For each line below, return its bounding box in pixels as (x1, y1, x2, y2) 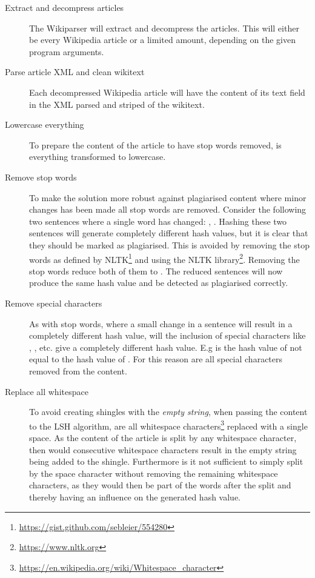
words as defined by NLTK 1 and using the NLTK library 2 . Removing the (29, 251, 300, 265)
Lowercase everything (5, 118, 84, 131)
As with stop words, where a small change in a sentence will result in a (29, 317, 293, 330)
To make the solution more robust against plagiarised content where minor (29, 191, 307, 204)
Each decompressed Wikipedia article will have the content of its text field (29, 85, 305, 98)
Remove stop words (5, 170, 77, 183)
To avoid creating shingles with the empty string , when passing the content (29, 405, 308, 418)
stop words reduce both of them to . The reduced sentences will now (29, 264, 283, 277)
